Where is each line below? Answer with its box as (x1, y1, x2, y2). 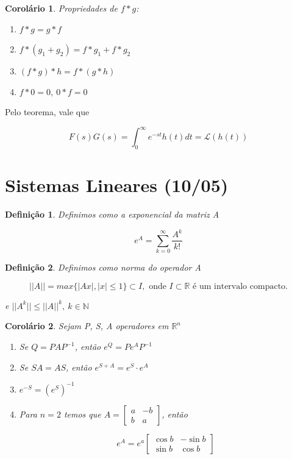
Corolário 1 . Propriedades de (5, 2, 118, 14)
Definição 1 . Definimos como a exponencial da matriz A (5, 208, 219, 221)
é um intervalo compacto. (193, 282, 288, 291)
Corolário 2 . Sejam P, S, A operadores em (5, 319, 169, 332)
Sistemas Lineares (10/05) (5, 173, 229, 197)
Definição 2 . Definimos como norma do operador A (5, 261, 201, 274)
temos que (63, 407, 101, 420)
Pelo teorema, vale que (5, 105, 90, 118)
